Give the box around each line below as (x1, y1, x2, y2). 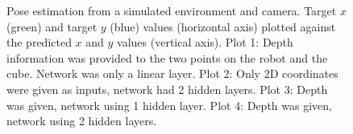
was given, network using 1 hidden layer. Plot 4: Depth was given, (6, 96, 332, 113)
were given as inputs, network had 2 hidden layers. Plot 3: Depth (6, 80, 328, 97)
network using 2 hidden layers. (6, 112, 157, 129)
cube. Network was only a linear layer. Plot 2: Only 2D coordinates (6, 65, 338, 82)
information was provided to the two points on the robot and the (6, 49, 328, 66)
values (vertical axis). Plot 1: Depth (117, 34, 293, 51)
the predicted (6, 34, 72, 51)
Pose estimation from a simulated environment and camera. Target (6, 2, 337, 18)
